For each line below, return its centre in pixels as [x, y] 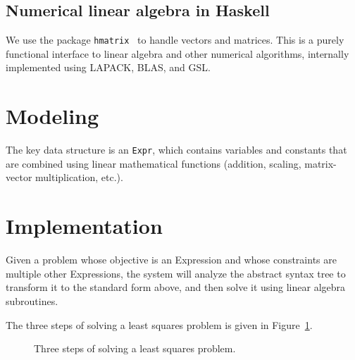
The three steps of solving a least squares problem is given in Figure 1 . [159, 324]
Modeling [52, 116]
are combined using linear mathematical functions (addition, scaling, [154, 163]
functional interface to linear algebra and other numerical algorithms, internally [177, 53]
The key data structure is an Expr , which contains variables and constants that [176, 150]
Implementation [84, 226]
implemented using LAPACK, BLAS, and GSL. [108, 67]
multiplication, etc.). [79, 177]
